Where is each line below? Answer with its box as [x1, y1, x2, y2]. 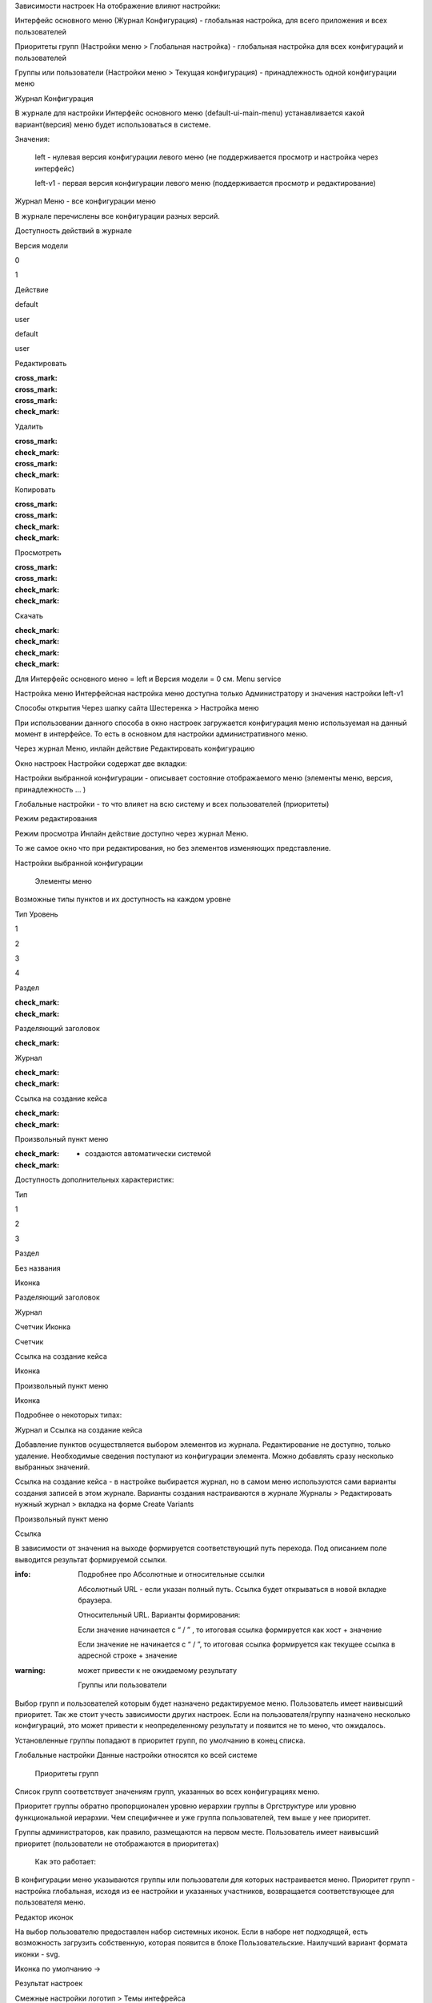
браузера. [78, 1595, 112, 1605]
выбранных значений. [14, 1462, 90, 1472]
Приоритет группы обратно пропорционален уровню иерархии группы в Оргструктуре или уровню [14, 1801, 357, 1811]
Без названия [14, 1263, 62, 1273]
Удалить [14, 421, 44, 431]
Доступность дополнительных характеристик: [14, 1175, 174, 1185]
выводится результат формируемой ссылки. [14, 1554, 167, 1564]
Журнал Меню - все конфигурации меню [14, 196, 156, 206]
